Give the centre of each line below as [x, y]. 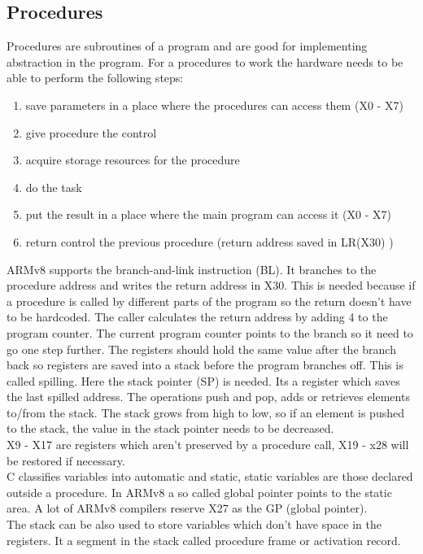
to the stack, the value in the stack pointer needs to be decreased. [170, 428]
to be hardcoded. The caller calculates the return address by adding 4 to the [197, 317]
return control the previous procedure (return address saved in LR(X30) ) [209, 241]
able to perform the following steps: [95, 78]
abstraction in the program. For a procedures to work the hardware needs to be [205, 61]
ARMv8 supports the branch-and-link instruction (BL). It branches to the [192, 269]
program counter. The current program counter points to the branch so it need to [210, 332]
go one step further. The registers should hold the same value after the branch [201, 349]
